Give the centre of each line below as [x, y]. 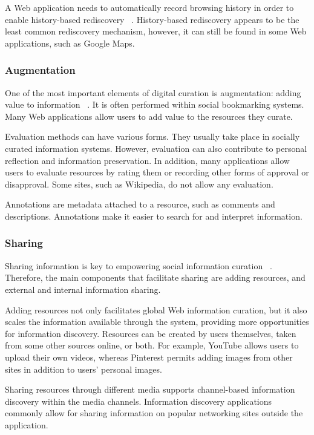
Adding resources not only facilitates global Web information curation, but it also [156, 309]
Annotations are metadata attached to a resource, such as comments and [140, 204]
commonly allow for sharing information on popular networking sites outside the [154, 413]
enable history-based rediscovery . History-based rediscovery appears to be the [152, 19]
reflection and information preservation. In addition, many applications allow [147, 160]
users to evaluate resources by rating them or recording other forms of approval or [157, 172]
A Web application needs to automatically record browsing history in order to [149, 7]
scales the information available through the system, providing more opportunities [157, 322]
